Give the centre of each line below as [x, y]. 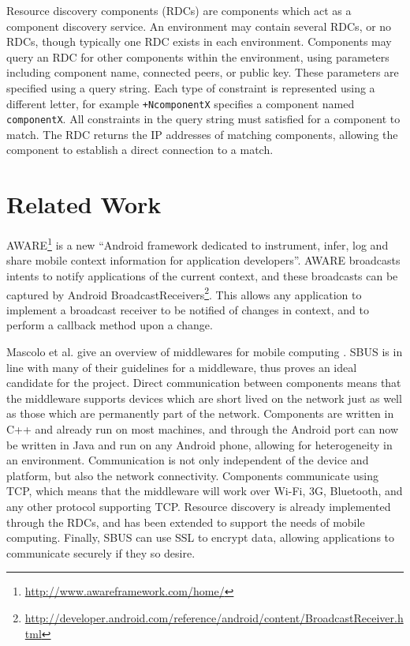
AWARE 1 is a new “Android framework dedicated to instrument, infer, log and [198, 244]
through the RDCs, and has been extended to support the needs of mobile [186, 522]
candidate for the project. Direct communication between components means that [204, 383]
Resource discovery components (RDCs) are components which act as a [179, 10]
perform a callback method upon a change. [110, 325]
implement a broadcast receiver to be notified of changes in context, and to [188, 309]
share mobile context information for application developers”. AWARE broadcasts [203, 260]
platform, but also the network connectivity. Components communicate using [193, 475]
